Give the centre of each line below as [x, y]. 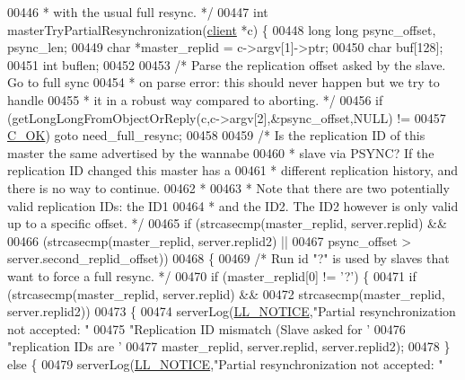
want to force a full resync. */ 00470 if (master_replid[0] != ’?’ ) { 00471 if [212, 275]
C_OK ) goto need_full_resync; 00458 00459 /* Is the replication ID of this [216, 135]
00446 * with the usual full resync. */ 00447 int [138, 12]
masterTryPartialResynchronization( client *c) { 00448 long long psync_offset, [222, 29]
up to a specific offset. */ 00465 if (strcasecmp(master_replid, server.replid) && [227, 223]
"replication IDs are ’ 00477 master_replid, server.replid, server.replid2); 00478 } [229, 346]
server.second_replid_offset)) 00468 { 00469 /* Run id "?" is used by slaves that [228, 258]
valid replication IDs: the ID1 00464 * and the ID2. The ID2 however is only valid [233, 205]
